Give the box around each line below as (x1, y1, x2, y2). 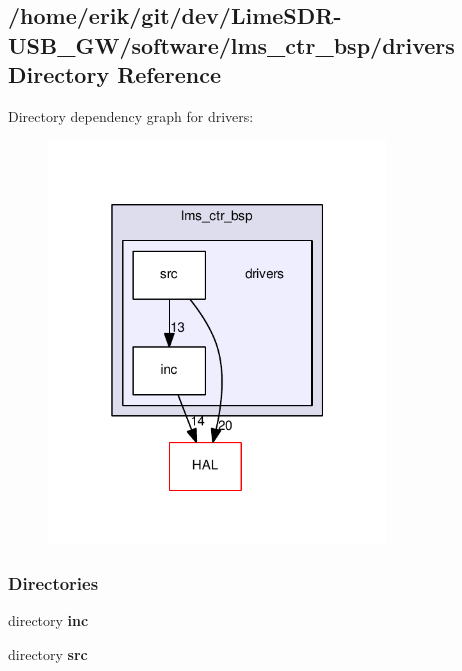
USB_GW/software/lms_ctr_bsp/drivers (8, 29, 455, 60)
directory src (8, 643, 88, 664)
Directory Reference (8, 59, 222, 90)
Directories (8, 570, 99, 595)
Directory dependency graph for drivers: (8, 105, 254, 126)
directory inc (8, 610, 89, 631)
